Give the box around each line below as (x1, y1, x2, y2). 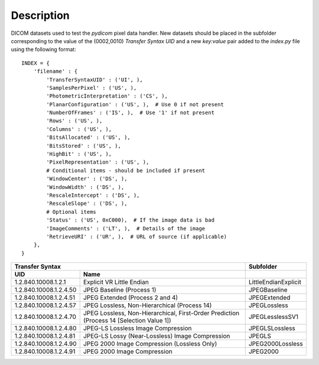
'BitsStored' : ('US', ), (46, 142, 121, 149)
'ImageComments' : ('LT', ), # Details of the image (46, 225, 206, 232)
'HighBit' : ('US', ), (46, 151, 112, 158)
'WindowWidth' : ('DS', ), (46, 184, 125, 190)
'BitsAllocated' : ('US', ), (46, 134, 131, 141)
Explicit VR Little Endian (83, 278, 149, 286)
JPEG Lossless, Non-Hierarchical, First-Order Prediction (83, 309, 240, 317)
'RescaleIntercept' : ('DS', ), (46, 192, 140, 198)
